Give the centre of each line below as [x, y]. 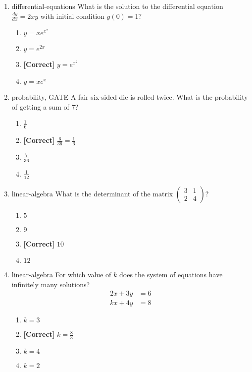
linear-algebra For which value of [61, 275]
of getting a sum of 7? [45, 106]
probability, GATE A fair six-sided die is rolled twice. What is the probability [130, 97]
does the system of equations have [171, 275]
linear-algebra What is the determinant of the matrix [92, 193]
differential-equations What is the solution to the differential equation [117, 6]
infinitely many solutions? [51, 284]
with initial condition [72, 16]
